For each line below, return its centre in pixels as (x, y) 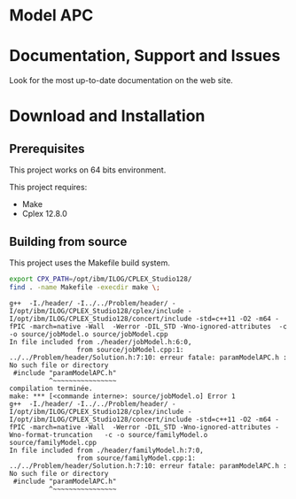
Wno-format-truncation (51, 434)
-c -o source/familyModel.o (156, 434)
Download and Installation (107, 116)
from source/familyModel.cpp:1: (136, 458)
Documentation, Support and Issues (145, 56)
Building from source (68, 241)
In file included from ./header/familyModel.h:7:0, (106, 450)
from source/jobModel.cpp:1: (130, 349)
